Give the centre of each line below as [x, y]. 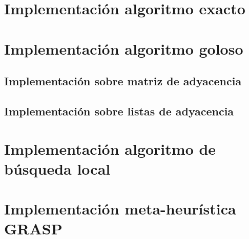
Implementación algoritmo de [110, 148]
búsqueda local [57, 168]
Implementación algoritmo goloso [124, 48]
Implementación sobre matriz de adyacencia [123, 81]
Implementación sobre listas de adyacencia [119, 111]
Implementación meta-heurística [120, 209]
